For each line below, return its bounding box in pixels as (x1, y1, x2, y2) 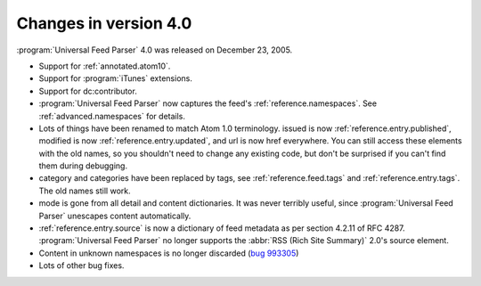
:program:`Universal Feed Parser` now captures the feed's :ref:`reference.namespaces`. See (38, 98, 378, 109)
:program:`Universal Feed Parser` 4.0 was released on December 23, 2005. (16, 45, 293, 55)
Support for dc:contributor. (38, 86, 137, 96)
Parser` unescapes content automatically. (38, 210, 192, 221)
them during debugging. (38, 160, 128, 171)
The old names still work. (38, 185, 131, 196)
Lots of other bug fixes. (38, 260, 125, 271)
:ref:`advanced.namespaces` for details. (38, 110, 186, 121)
